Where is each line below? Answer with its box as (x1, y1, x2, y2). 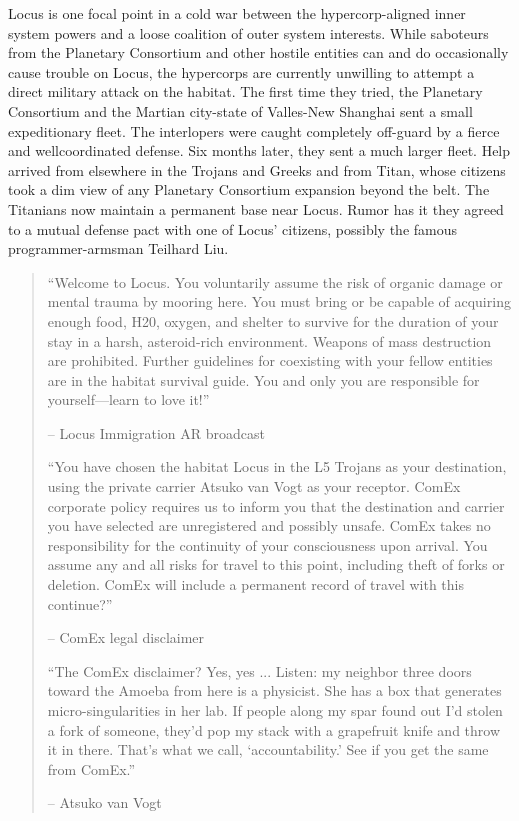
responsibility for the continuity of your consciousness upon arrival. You (47, 534, 488, 555)
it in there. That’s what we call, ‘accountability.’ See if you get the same (47, 739, 489, 760)
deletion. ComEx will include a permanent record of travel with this (47, 574, 464, 595)
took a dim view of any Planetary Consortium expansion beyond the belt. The (8, 179, 490, 200)
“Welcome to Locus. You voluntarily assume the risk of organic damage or (47, 271, 503, 292)
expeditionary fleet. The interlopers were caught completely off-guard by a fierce (8, 120, 500, 141)
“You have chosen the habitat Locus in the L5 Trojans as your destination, (47, 456, 507, 477)
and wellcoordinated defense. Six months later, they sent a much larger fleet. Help (8, 140, 511, 161)
